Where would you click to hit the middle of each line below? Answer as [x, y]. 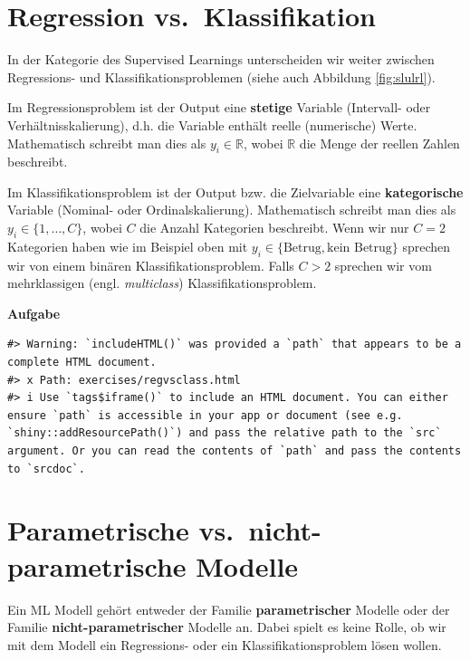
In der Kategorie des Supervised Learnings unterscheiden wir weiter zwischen [221, 59]
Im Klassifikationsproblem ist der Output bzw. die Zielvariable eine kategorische [235, 191]
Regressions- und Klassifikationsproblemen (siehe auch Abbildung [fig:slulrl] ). [221, 77]
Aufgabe [34, 313]
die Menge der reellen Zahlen [379, 143]
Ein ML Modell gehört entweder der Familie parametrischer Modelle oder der [229, 609]
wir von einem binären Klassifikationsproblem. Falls [151, 265]
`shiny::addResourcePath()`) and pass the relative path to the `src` [225, 433]
